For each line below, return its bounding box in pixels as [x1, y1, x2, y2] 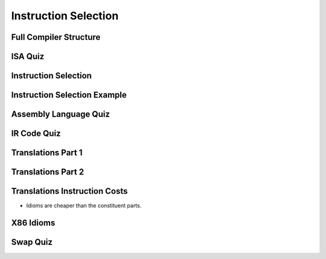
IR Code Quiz [11, 129, 61, 139]
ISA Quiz [11, 51, 45, 62]
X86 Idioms [11, 218, 56, 228]
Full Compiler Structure [11, 32, 101, 42]
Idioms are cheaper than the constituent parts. [26, 202, 142, 209]
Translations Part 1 [11, 148, 83, 158]
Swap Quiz [11, 237, 53, 248]
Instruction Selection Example [11, 90, 127, 100]
